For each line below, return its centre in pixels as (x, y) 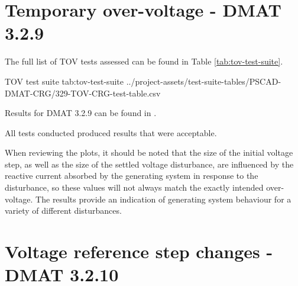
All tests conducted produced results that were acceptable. (111, 132)
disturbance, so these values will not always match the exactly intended (134, 187)
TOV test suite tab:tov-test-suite (64, 81)
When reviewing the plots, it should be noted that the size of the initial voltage (149, 152)
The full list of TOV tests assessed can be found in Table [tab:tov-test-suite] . (144, 61)
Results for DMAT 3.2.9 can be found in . (81, 113)
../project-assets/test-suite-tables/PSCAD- (204, 81)
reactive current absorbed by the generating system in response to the (132, 176)
